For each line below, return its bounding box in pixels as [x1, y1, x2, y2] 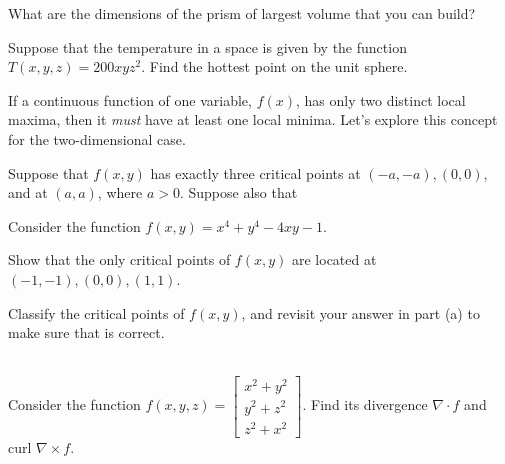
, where [97, 182, 143, 203]
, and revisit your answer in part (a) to [241, 302, 480, 323]
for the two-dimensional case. [8, 128, 186, 149]
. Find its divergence [302, 394, 428, 415]
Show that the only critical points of [8, 249, 231, 270]
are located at [291, 249, 377, 270]
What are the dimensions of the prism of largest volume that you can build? [8, 3, 476, 23]
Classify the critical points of [8, 302, 185, 323]
